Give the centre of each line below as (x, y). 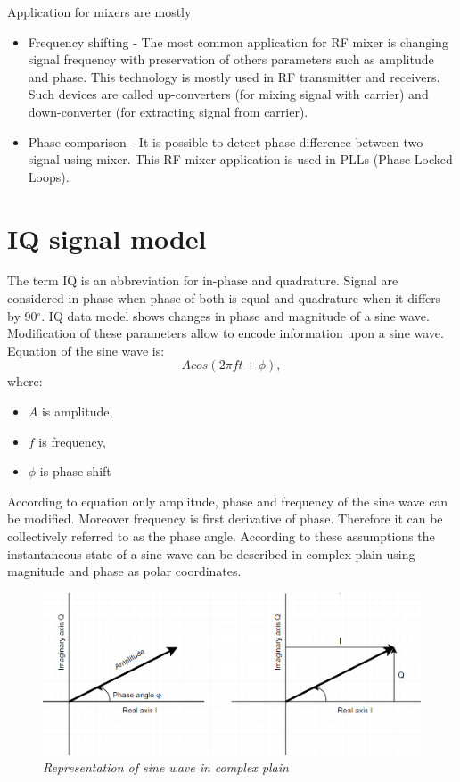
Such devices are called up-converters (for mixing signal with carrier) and (228, 94)
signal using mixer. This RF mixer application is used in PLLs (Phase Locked (240, 159)
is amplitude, (77, 412)
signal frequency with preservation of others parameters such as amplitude (231, 59)
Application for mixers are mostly (99, 12)
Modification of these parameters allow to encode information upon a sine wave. (226, 333)
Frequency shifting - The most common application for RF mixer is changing (238, 41)
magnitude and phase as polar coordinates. (124, 571)
